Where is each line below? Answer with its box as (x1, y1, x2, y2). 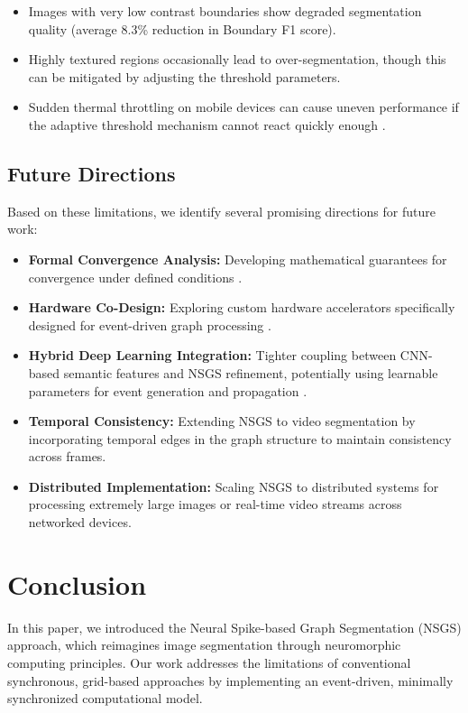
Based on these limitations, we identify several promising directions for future (7, 201, 436, 220)
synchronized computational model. (7, 689, 203, 708)
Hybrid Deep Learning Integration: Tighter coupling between (28, 346, 397, 365)
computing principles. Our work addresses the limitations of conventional (7, 653, 411, 671)
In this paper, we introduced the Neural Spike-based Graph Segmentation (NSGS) (7, 617, 462, 636)
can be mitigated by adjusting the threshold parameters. (28, 67, 341, 86)
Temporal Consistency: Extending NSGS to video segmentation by (28, 412, 416, 431)
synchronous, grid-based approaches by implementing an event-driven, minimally (7, 671, 454, 690)
